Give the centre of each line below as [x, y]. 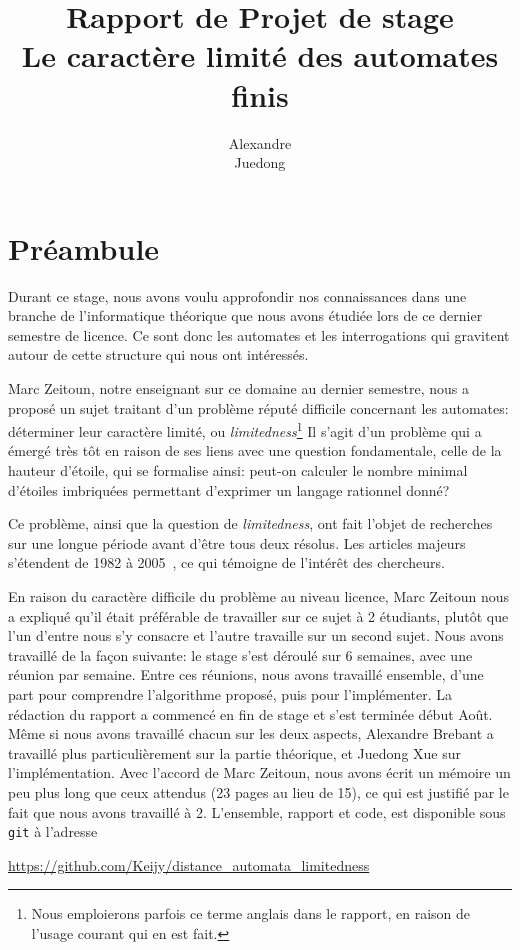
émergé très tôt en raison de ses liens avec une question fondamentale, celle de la [255, 450]
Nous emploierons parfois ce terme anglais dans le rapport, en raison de [250, 913]
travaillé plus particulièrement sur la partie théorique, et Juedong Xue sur [234, 752]
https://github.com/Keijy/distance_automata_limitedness [189, 864]
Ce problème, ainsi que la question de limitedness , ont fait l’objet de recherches [250, 523]
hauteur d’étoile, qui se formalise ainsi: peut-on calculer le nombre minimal [238, 470]
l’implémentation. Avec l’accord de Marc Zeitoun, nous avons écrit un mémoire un [259, 772]
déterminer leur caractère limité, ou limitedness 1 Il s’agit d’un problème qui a [245, 429]
